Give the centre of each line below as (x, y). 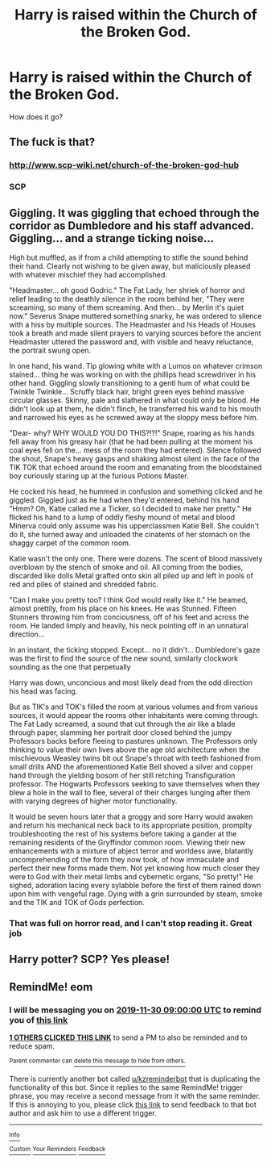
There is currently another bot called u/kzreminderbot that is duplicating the (135, 1078)
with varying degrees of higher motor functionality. (93, 801)
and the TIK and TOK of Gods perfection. (77, 902)
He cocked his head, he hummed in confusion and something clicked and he (136, 491)
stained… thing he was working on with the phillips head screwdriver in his (133, 374)
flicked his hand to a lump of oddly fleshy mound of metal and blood (122, 517)
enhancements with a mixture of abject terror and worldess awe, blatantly (131, 851)
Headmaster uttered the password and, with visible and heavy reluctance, (131, 341)
